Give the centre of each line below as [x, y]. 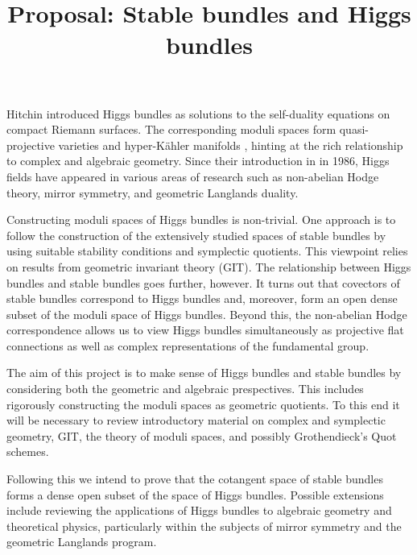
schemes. [28, 451]
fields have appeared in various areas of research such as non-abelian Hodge [193, 176]
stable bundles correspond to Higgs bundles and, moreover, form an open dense [202, 298]
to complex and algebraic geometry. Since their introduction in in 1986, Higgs [198, 161]
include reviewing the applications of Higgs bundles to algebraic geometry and [199, 510]
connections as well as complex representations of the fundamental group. [188, 345]
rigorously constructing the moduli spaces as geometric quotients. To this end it [203, 404]
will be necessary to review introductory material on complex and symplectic [196, 420]
